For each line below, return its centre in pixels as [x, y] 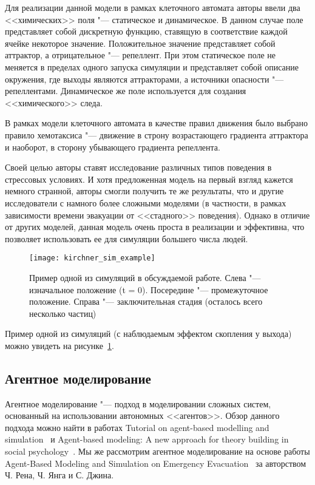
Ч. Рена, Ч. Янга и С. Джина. [59, 475]
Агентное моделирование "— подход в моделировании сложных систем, [138, 403]
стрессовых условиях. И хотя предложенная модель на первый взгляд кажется [149, 179]
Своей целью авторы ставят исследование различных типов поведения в [138, 167]
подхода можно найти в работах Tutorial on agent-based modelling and [137, 427]
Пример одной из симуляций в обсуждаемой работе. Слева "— [145, 277]
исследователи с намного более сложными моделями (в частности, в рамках [146, 202]
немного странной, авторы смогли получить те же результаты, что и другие [144, 191]
